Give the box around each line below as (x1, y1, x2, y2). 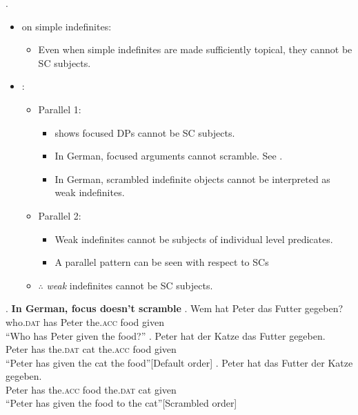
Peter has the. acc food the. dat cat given (6, 382, 177, 396)
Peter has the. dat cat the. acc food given (6, 342, 177, 356)
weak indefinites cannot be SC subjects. (46, 278, 213, 292)
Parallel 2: (38, 208, 81, 222)
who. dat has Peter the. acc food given (6, 314, 164, 329)
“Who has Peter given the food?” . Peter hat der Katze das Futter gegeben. (6, 328, 326, 342)
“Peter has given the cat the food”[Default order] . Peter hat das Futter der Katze (6, 355, 353, 369)
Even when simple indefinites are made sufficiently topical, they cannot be (38, 42, 352, 57)
